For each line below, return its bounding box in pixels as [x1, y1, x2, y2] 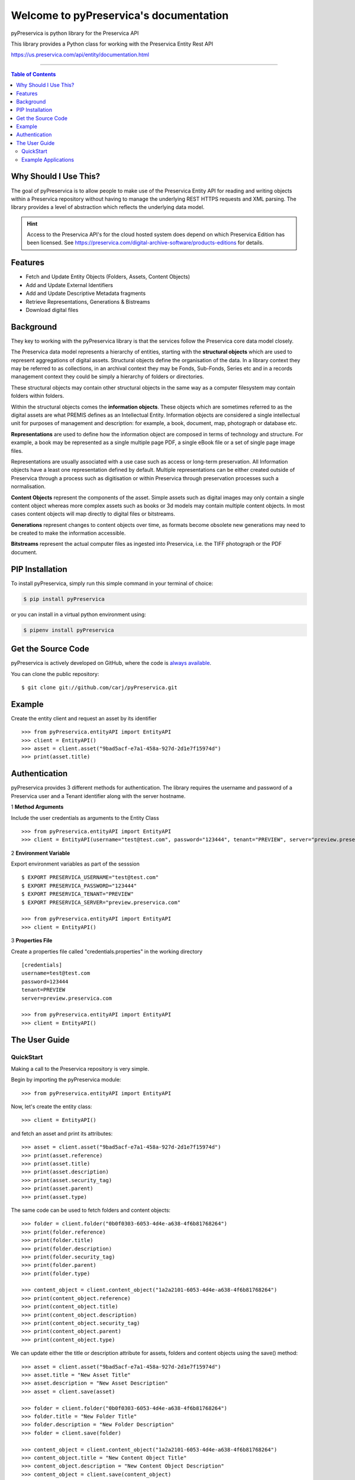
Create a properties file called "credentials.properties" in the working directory [11, 948, 203, 955]
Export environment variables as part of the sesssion [11, 860, 140, 867]
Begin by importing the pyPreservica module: [11, 1076, 121, 1083]
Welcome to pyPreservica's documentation [11, 9, 229, 22]
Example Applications [21, 156, 74, 163]
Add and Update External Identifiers [25, 281, 114, 288]
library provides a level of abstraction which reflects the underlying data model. [11, 204, 205, 211]
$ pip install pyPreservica [23, 596, 105, 602]
